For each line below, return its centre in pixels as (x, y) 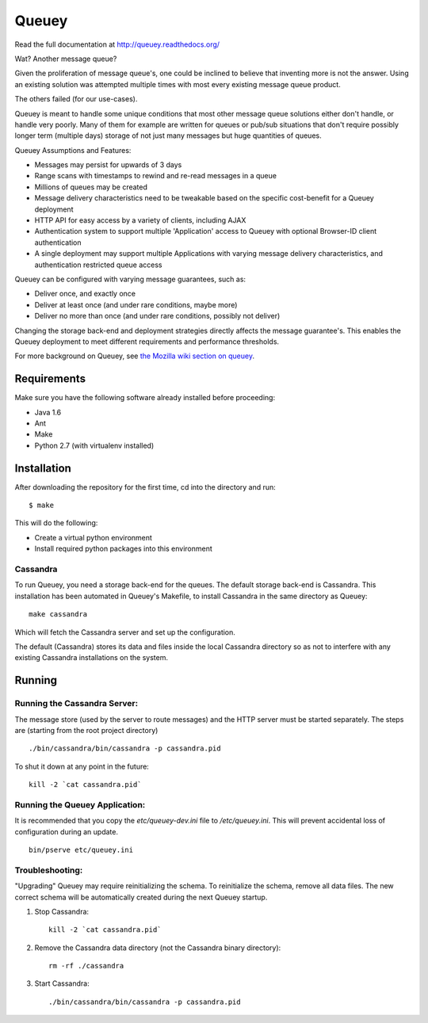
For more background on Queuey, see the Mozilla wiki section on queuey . (135, 356)
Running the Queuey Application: (80, 804)
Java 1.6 (48, 412)
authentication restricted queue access (98, 265)
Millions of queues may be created (91, 187)
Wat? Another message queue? (66, 59)
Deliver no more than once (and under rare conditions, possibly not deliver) (157, 316)
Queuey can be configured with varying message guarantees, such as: (130, 279)
